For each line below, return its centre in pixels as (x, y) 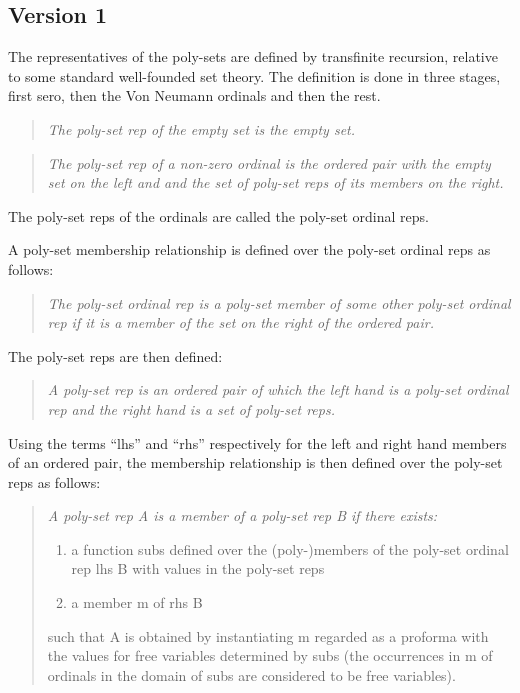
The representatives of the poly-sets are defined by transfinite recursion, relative (253, 56)
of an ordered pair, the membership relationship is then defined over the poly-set (255, 462)
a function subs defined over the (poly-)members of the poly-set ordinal (290, 548)
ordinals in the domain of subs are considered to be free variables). (251, 674)
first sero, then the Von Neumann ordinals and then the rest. (194, 95)
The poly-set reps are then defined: (115, 355)
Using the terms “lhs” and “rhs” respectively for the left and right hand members (257, 442)
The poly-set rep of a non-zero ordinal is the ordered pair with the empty (269, 162)
